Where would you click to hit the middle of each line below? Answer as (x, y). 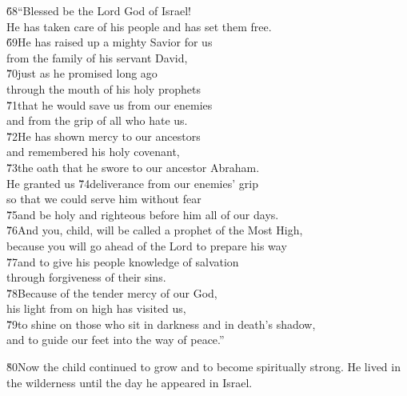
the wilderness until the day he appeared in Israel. (130, 382)
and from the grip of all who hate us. (97, 120)
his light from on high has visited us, (96, 308)
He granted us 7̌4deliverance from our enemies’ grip (132, 183)
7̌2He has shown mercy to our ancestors (104, 136)
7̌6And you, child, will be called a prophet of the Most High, (155, 230)
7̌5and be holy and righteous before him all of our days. (143, 214)
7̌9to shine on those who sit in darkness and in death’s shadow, (161, 324)
